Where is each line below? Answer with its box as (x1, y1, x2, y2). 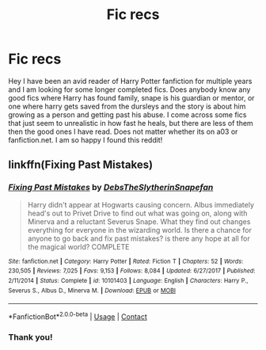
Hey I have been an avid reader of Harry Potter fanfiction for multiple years (8, 76, 253, 86)
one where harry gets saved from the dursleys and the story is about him (8, 101, 246, 111)
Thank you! (8, 331, 53, 342)
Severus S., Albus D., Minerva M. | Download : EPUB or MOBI (8, 287, 177, 295)
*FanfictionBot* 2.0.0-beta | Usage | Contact (8, 310, 148, 321)
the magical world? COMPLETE (27, 242, 130, 251)
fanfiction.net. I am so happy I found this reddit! (8, 135, 163, 144)
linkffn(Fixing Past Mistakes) (8, 158, 153, 172)
